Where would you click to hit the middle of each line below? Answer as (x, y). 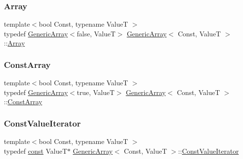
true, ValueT (96, 92)
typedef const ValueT (36, 151)
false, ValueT (96, 33)
